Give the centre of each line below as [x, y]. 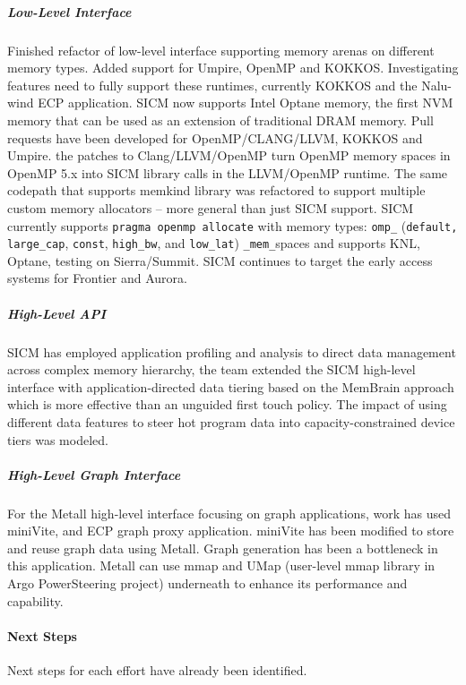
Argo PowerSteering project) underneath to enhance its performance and [207, 583]
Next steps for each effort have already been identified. [157, 670]
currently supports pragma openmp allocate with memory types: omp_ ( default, [233, 225]
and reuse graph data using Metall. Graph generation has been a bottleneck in [223, 548]
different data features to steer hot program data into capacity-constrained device [231, 421]
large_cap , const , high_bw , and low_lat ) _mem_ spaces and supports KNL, [214, 243]
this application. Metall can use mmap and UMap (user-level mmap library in [221, 565]
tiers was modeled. [58, 439]
